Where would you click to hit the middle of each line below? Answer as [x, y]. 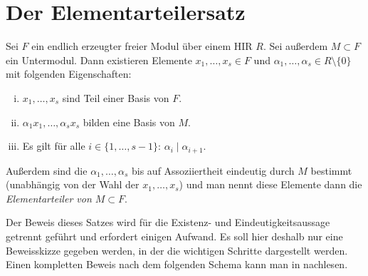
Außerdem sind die [47, 170]
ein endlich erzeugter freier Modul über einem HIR [142, 46]
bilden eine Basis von [129, 122]
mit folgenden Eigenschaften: [69, 74]
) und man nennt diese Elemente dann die [270, 184]
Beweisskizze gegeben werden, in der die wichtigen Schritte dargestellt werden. [177, 250]
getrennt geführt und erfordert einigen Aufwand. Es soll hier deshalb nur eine [174, 236]
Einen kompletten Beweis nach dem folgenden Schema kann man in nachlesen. [177, 264]
